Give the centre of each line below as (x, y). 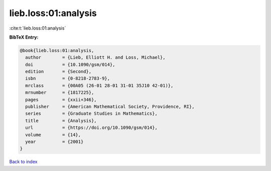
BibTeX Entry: (24, 37)
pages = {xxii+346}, (61, 100)
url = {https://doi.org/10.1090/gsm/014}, (91, 128)
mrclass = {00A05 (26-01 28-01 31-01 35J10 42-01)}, (99, 85)
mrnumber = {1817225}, (60, 93)
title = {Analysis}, (61, 121)
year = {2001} (54, 142)
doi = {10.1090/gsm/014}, (70, 64)
